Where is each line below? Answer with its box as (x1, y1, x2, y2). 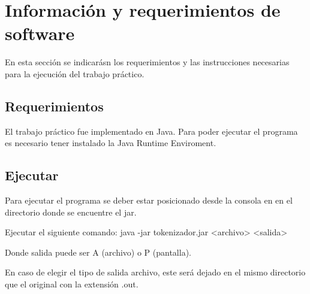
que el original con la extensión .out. (5, 278, 139, 290)
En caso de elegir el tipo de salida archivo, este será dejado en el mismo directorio (5, 266, 306, 278)
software (5, 21, 75, 46)
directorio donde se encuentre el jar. (5, 205, 137, 218)
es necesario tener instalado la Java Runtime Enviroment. (5, 137, 216, 149)
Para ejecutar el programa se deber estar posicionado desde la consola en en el (5, 194, 293, 207)
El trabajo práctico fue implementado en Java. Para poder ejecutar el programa (5, 125, 298, 137)
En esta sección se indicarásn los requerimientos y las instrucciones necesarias (5, 56, 290, 68)
